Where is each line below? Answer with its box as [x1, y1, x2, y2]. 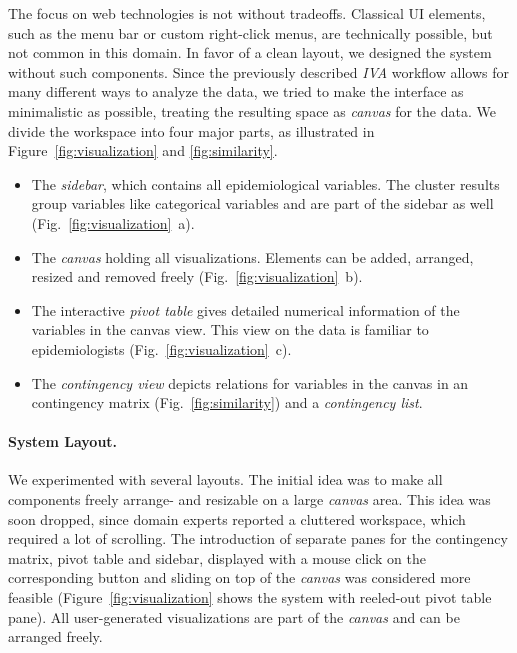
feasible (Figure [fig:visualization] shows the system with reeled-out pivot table [8, 587, 492, 608]
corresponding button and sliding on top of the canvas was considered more [8, 567, 471, 588]
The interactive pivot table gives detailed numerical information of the [31, 299, 460, 320]
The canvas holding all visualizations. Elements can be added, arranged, [31, 246, 474, 267]
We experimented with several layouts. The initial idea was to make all [8, 469, 443, 490]
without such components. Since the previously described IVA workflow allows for [8, 61, 509, 82]
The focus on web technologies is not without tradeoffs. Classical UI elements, [8, 3, 486, 23]
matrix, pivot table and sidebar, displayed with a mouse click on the [8, 547, 426, 568]
